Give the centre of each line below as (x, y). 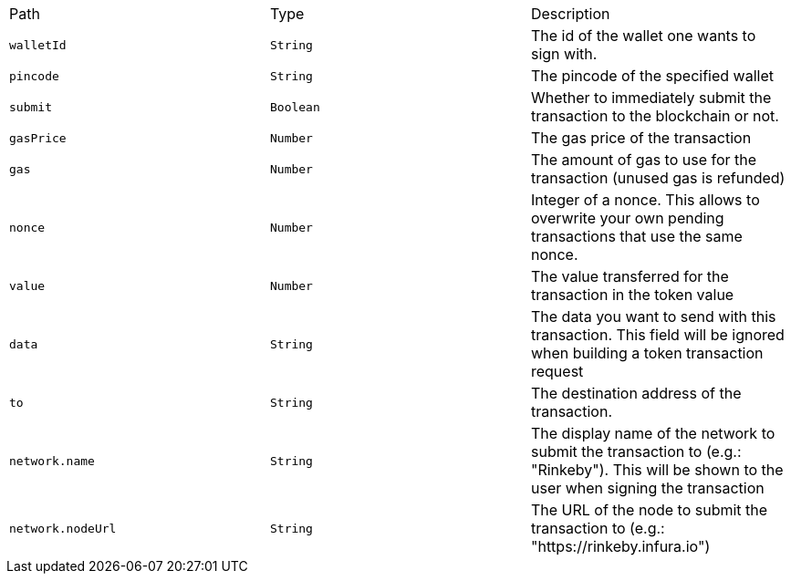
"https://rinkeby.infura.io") (620, 546)
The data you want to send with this (653, 316)
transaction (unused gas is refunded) (658, 178)
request (557, 371)
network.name (52, 461)
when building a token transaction (647, 353)
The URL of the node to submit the (649, 510)
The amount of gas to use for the (644, 160)
